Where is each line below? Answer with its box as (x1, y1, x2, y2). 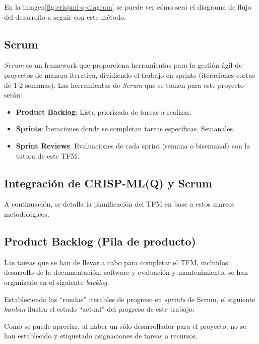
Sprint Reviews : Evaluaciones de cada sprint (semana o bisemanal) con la (16, 140, 250, 151)
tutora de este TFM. (16, 150, 80, 161)
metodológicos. (4, 208, 49, 219)
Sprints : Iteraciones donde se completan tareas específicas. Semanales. (16, 123, 235, 134)
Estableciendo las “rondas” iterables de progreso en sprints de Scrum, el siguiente (4, 293, 255, 304)
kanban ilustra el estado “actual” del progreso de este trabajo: (4, 304, 195, 314)
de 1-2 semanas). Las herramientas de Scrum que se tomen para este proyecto (4, 79, 244, 90)
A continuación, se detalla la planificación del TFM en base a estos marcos (4, 199, 235, 209)
